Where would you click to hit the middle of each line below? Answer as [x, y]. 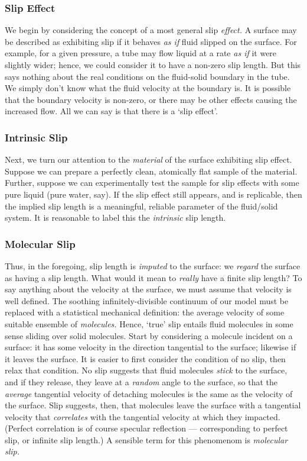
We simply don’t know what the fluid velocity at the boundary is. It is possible [148, 88]
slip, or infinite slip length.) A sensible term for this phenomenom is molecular [146, 439]
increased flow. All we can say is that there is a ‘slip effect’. [111, 111]
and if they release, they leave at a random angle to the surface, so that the [141, 381]
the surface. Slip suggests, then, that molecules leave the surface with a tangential [153, 405]
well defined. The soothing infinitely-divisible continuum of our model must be [147, 300]
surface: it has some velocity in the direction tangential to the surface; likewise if [151, 347]
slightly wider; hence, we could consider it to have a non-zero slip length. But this [153, 65]
